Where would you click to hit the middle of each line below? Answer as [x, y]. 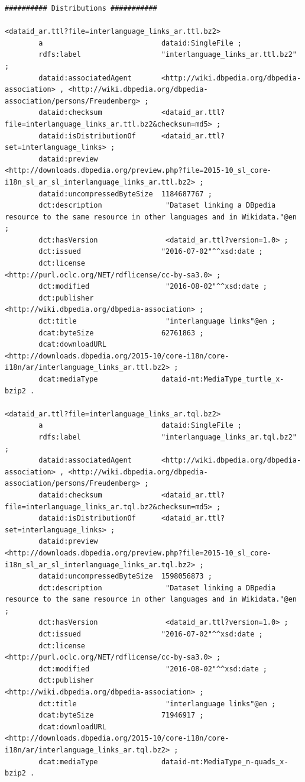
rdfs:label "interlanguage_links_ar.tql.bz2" [168, 437]
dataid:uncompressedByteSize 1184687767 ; [125, 194]
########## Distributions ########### [81, 8]
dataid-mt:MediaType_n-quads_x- [225, 762]
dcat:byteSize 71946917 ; [121, 715]
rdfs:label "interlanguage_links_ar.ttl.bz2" [168, 55]
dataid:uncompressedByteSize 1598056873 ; [125, 576]
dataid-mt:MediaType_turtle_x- [223, 379]
